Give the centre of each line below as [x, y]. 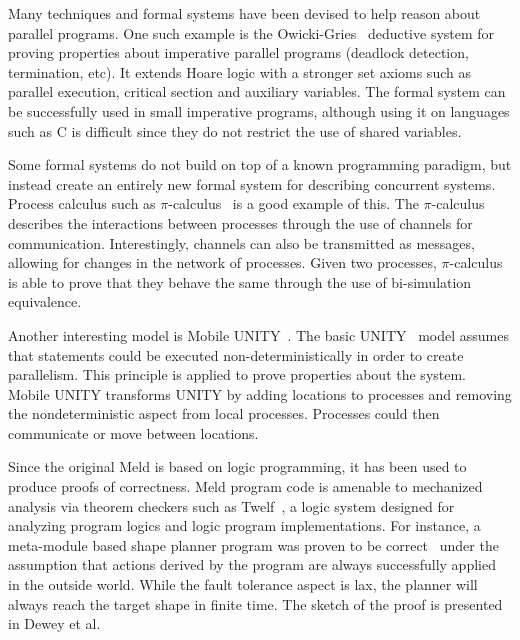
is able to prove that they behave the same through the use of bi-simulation [240, 281]
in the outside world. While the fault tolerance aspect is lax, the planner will [243, 584]
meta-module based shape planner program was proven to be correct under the [253, 544]
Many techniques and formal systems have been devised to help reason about [244, 13]
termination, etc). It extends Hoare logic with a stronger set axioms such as [239, 71]
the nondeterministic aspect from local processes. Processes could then [224, 413]
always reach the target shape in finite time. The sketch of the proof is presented [255, 603]
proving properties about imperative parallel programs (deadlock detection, [238, 52]
